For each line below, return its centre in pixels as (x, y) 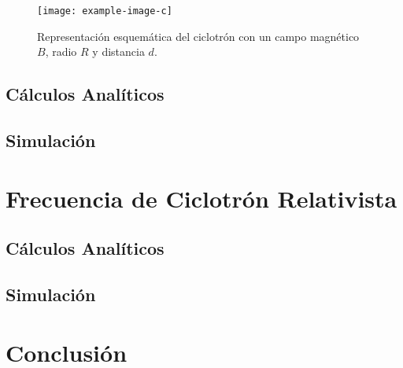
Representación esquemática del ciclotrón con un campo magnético (198, 36)
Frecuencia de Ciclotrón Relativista (201, 198)
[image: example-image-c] (105, 11)
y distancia (118, 52)
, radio (61, 52)
